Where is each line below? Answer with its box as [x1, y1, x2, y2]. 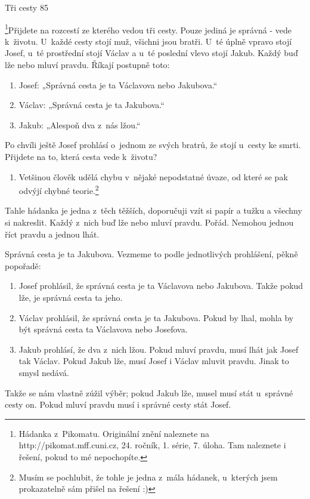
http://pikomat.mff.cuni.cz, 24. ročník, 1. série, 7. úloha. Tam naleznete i [18, 439, 286, 451]
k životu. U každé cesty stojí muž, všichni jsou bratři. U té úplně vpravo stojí [5, 35, 292, 47]
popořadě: [5, 259, 41, 272]
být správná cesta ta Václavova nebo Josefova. [18, 323, 188, 335]
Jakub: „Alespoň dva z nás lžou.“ [18, 118, 141, 131]
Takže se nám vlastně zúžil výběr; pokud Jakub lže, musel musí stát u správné [5, 386, 293, 399]
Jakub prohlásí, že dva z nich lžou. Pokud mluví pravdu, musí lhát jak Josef [18, 343, 299, 355]
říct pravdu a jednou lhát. [5, 227, 100, 240]
